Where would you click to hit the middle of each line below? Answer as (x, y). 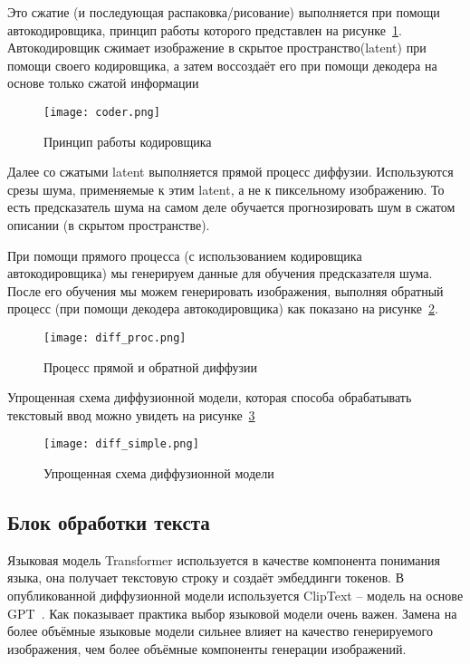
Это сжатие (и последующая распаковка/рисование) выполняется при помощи (224, 12)
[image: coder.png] (102, 112)
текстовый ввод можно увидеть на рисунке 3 (131, 414)
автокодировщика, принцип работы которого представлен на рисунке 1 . (205, 29)
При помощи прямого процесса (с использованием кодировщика (185, 255)
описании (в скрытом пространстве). (109, 225)
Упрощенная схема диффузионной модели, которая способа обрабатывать (210, 397)
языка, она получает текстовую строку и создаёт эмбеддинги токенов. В (206, 577)
